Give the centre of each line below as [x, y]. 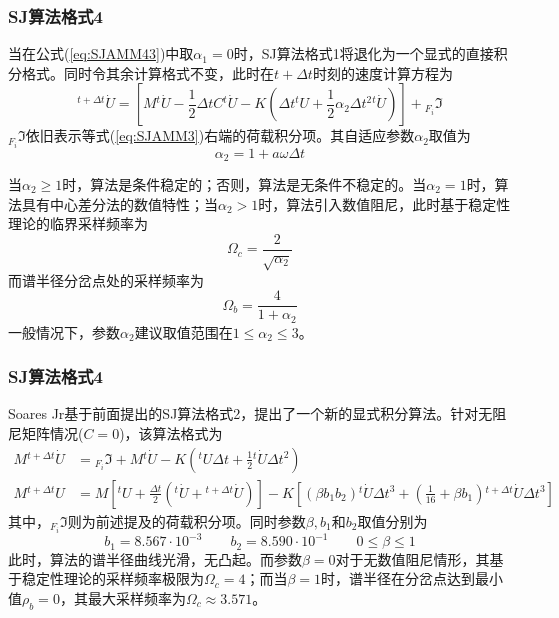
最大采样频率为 [136, 597]
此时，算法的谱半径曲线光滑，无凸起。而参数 [155, 558]
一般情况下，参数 [64, 331]
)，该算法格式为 [171, 433]
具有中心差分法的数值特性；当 [119, 203]
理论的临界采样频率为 [78, 223]
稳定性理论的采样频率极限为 [112, 578]
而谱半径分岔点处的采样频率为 [106, 279]
